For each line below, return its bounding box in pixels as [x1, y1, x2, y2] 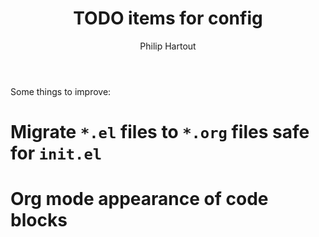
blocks [10, 209, 68, 232]
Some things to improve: [10, 85, 112, 97]
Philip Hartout [139, 40, 197, 52]
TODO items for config [73, 7, 263, 30]
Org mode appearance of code [10, 188, 269, 211]
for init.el [10, 142, 103, 165]
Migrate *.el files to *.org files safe [10, 121, 310, 144]
